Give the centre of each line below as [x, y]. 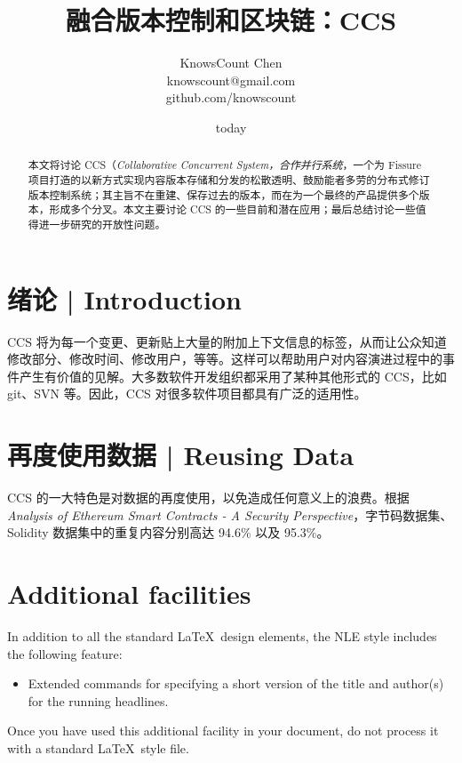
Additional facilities [129, 593]
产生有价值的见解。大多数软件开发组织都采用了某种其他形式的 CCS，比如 [233, 376]
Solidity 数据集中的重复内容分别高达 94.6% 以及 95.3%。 [168, 532]
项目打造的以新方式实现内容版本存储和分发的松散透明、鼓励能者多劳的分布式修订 [229, 179]
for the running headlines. [98, 700]
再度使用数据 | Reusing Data [181, 455]
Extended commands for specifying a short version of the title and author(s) [236, 683]
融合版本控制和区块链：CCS [231, 20]
